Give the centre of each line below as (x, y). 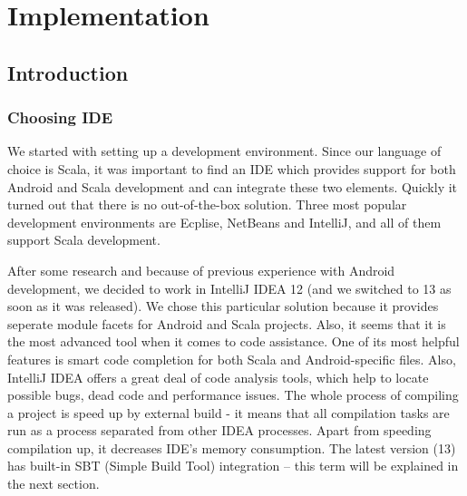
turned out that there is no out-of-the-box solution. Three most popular (207, 204)
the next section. (54, 484)
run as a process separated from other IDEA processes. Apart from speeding (219, 430)
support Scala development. (84, 240)
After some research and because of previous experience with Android (201, 270)
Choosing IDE (60, 117)
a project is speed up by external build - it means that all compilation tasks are (229, 412)
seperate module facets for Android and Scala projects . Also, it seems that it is (227, 323)
